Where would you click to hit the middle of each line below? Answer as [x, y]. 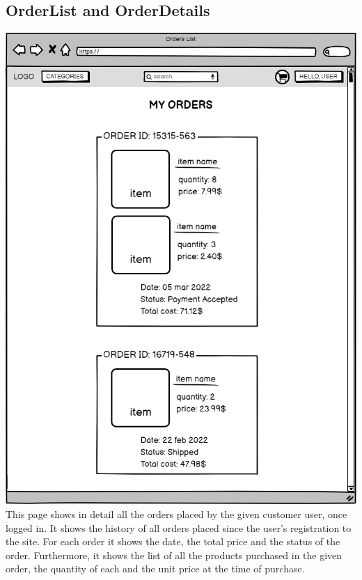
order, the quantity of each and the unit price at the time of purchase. [155, 569]
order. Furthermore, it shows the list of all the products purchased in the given [174, 555]
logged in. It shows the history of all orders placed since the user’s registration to [179, 527]
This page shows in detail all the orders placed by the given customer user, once [176, 514]
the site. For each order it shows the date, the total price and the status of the [173, 541]
